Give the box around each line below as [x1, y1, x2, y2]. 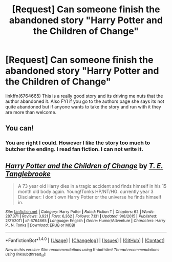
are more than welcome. [5, 109, 57, 115]
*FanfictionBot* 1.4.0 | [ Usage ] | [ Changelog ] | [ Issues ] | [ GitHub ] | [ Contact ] [5, 236, 165, 244]
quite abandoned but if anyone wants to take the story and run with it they [5, 103, 161, 110]
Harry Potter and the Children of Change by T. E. [5, 161, 163, 170]
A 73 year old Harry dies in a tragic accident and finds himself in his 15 [17, 183, 167, 189]
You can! [5, 124, 34, 133]
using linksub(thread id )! [5, 252, 47, 258]
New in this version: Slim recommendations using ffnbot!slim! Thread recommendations [5, 247, 160, 252]
